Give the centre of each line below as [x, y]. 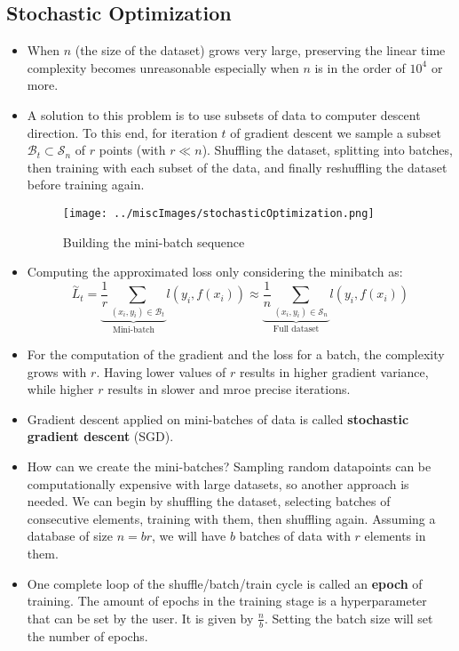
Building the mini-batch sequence [154, 241]
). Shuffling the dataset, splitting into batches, [327, 150]
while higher [60, 389]
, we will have [189, 536]
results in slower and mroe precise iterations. [229, 389]
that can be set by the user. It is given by [140, 618]
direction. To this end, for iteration [122, 132]
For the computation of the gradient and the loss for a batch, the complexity [236, 354]
